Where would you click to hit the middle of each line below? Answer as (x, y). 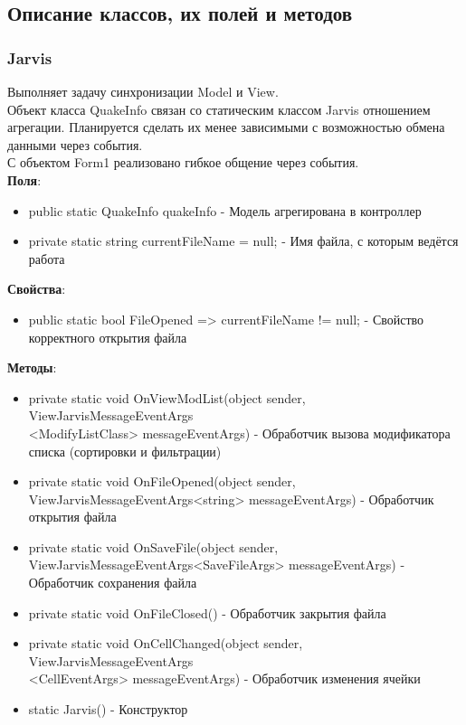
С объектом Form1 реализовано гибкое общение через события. (183, 162)
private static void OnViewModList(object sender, (167, 397)
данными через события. (75, 144)
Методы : (32, 367)
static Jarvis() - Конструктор (108, 709)
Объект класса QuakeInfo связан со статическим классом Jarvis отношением (219, 109)
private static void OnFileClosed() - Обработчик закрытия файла (207, 612)
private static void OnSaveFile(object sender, (153, 546)
